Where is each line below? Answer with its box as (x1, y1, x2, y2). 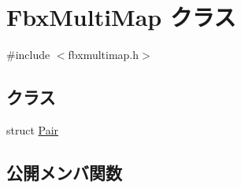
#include (6, 46, 50, 63)
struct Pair (6, 121, 59, 138)
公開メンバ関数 (6, 160, 122, 184)
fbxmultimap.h (68, 46, 139, 63)
